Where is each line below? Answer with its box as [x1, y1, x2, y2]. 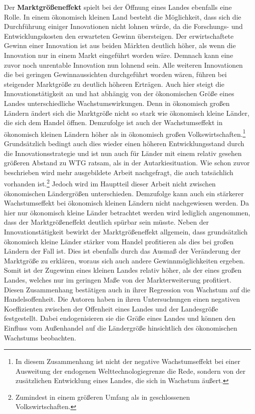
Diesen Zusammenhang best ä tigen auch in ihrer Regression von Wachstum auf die [4, 284, 251, 294]
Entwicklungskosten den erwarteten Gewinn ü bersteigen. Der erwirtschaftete [4, 30, 234, 41]
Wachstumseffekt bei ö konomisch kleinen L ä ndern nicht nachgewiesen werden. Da [4, 198, 249, 208]
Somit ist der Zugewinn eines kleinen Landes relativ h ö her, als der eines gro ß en [4, 265, 242, 275]
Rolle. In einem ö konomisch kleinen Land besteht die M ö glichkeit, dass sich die [4, 11, 241, 22]
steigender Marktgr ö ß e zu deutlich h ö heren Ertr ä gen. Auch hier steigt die [4, 78, 225, 89]
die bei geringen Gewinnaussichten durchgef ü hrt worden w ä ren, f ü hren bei [4, 69, 227, 79]
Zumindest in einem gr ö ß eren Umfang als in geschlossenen [15, 391, 190, 402]
